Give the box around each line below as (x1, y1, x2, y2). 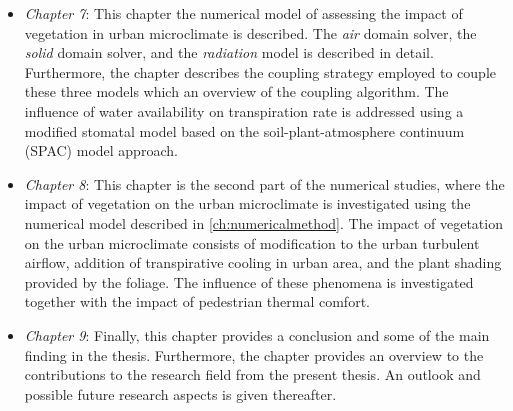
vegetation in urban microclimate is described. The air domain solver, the (24, 22, 477, 43)
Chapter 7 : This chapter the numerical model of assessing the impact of (24, 3, 463, 23)
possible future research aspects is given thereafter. (24, 383, 337, 404)
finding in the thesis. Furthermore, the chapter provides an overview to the (24, 344, 484, 365)
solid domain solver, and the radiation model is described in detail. (24, 42, 434, 63)
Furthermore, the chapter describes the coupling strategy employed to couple (24, 61, 497, 82)
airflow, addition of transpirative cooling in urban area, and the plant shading (24, 252, 502, 273)
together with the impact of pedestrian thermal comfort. (24, 291, 370, 312)
